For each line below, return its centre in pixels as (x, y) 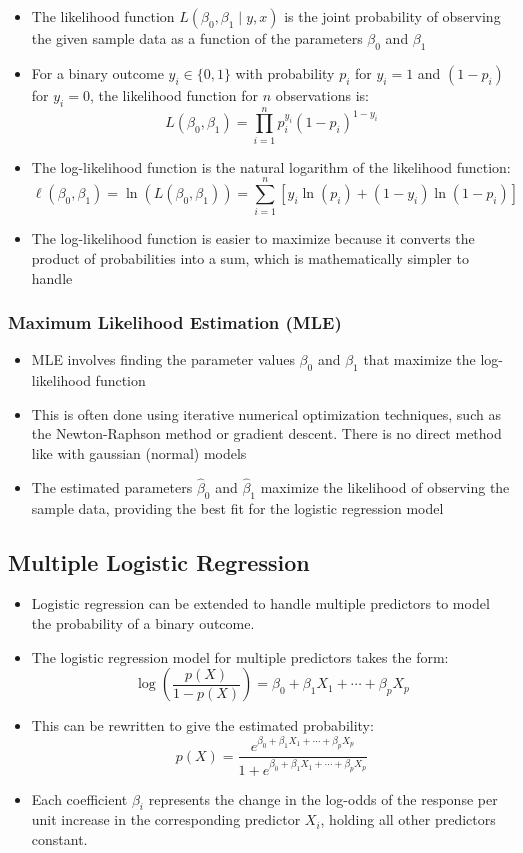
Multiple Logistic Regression (159, 561)
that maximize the (419, 359)
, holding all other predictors (408, 819)
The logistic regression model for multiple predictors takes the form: (240, 656)
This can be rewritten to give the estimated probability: (202, 725)
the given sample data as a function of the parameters (197, 38)
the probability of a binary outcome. (143, 623)
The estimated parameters (112, 486)
